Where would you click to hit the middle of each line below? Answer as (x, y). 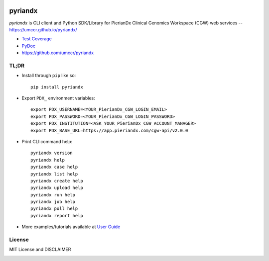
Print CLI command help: (47, 141)
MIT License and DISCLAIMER (40, 250)
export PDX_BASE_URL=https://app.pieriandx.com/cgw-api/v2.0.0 (109, 130)
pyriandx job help (53, 202)
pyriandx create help (57, 181)
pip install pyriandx (57, 87)
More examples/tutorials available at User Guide (71, 227)
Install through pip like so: (49, 76)
